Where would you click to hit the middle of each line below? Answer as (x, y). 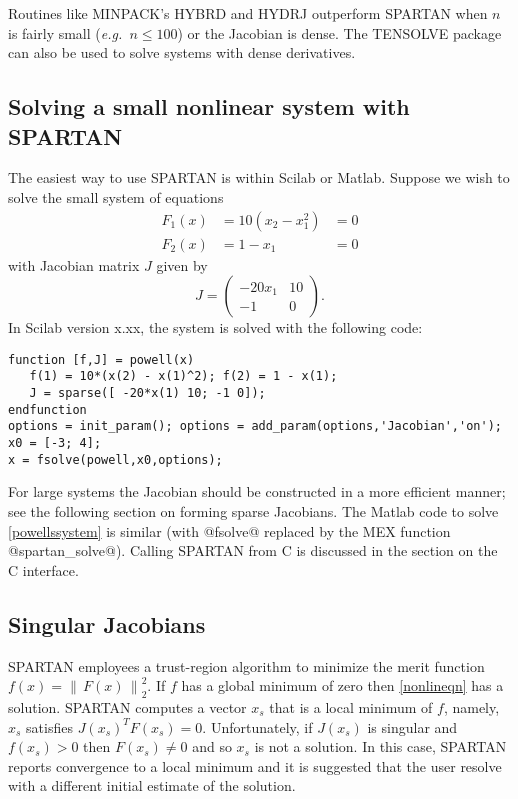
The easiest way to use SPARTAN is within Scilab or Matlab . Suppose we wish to (259, 177)
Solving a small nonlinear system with (209, 106)
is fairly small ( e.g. (65, 32)
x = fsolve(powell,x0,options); (115, 459)
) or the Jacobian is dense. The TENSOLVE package (339, 32)
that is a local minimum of (351, 706)
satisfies (49, 726)
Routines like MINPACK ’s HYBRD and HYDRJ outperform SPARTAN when (248, 13)
